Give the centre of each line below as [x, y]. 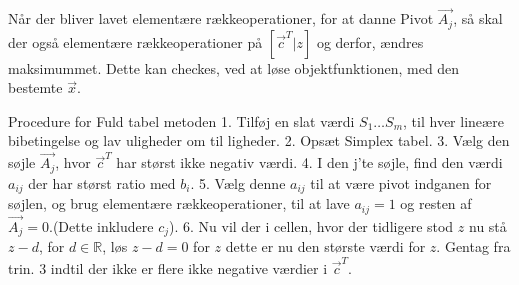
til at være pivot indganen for [401, 182]
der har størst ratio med [102, 182]
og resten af [436, 203]
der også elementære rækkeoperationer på [135, 41]
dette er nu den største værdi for [325, 246]
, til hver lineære [453, 120]
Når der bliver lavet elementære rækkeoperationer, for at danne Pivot [221, 18]
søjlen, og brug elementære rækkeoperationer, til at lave [179, 203]
